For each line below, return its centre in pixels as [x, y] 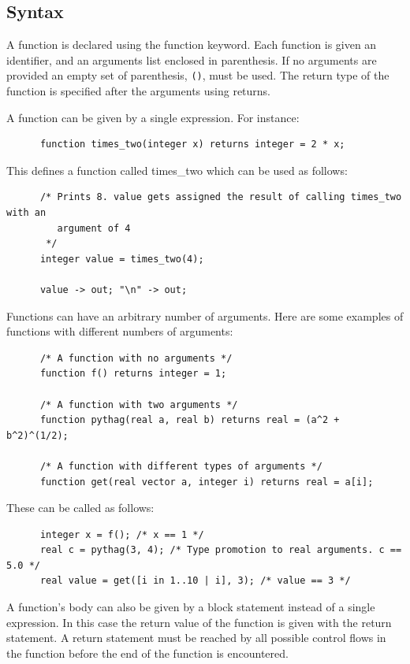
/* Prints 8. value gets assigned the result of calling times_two [221, 197]
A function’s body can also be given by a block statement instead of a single [191, 607]
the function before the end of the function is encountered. [147, 653]
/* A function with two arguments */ [139, 404]
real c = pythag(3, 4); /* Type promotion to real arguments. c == [221, 550]
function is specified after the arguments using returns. [139, 91]
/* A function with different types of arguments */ [181, 466]
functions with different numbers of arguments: [120, 331]
